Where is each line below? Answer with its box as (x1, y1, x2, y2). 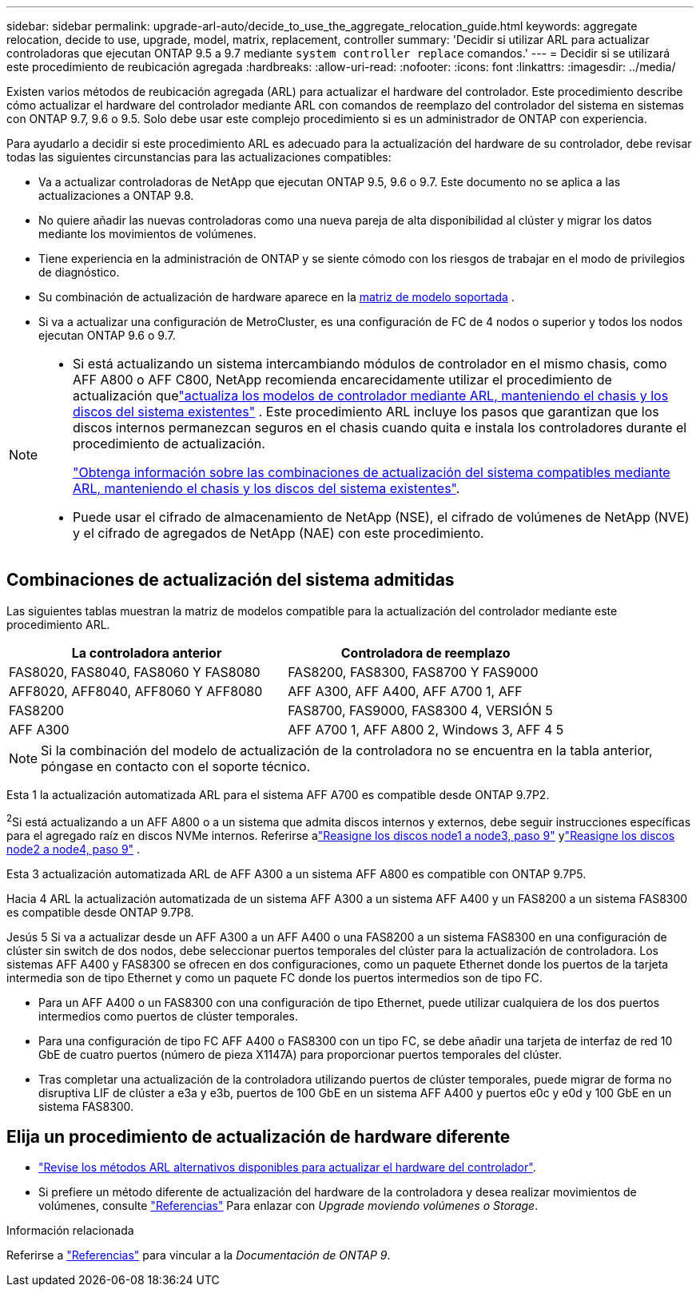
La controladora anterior (71, 644, 222, 661)
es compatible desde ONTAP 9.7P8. (6, 905, 194, 919)
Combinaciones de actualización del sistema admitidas (6, 570, 455, 591)
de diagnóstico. (38, 265, 120, 279)
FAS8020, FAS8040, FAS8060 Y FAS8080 (9, 663, 261, 680)
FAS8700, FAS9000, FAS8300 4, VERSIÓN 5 (288, 702, 553, 718)
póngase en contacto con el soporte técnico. (41, 758, 311, 774)
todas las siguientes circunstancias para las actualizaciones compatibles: (6, 150, 392, 164)
